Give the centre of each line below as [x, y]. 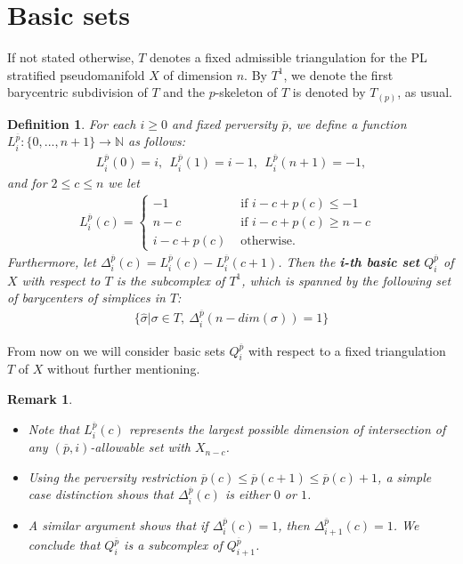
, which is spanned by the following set [346, 280]
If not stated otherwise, [71, 57]
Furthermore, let [52, 261]
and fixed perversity [224, 123]
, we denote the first [338, 74]
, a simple [405, 476]
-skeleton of [246, 92]
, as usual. [425, 92]
